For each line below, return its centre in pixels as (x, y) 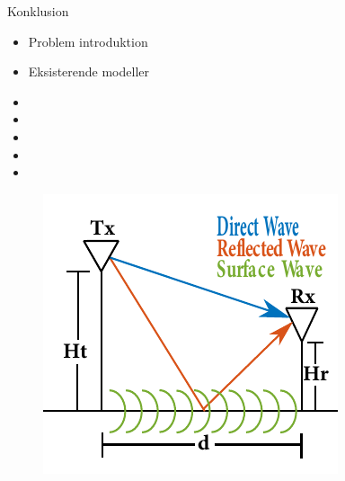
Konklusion (38, 11)
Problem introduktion (88, 41)
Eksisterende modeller (89, 71)
